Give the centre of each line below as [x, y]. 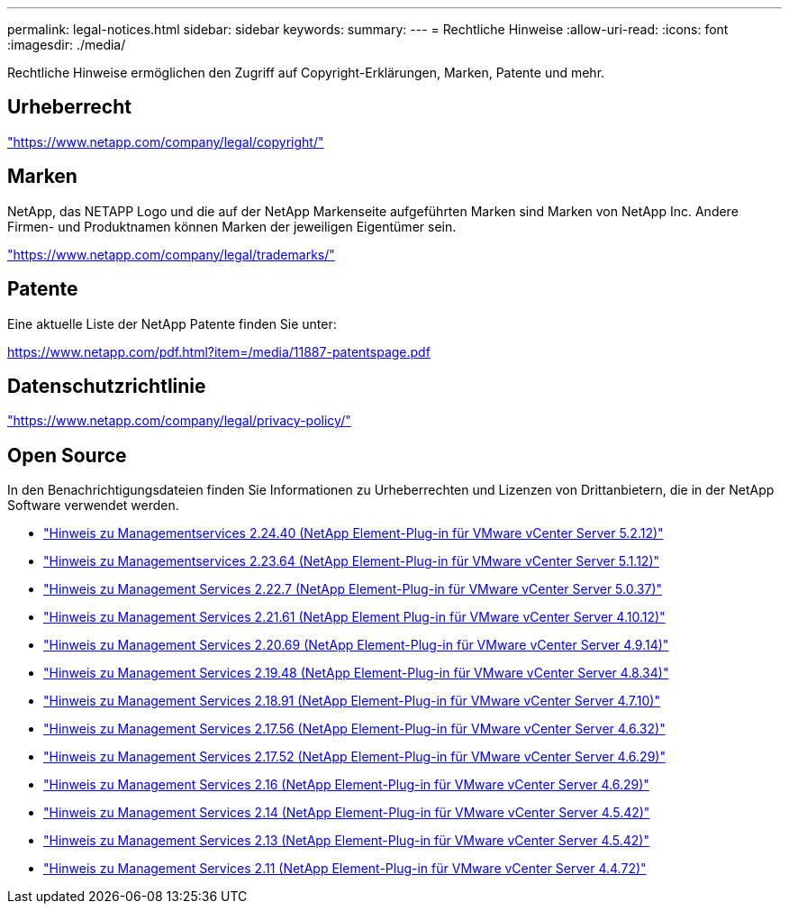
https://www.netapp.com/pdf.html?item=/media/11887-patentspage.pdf [219, 351]
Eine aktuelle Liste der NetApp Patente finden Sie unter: [172, 323]
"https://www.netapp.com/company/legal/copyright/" [166, 141]
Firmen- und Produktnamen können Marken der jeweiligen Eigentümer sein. [232, 226]
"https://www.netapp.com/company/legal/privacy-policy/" [179, 421]
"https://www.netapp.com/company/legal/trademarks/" [171, 254]
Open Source [67, 455]
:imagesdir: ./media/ [67, 45]
